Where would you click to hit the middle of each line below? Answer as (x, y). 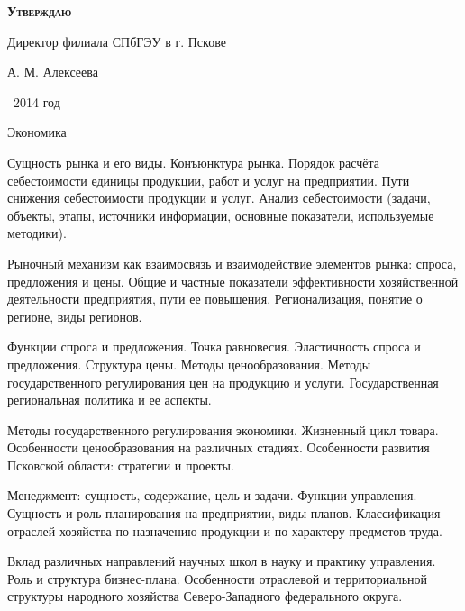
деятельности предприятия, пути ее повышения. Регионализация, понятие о (215, 299)
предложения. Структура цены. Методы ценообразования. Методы (189, 364)
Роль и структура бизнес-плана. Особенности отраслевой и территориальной (218, 578)
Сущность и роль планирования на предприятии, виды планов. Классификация (224, 513)
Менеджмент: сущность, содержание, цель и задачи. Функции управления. (212, 495)
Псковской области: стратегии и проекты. (121, 465)
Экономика (37, 132)
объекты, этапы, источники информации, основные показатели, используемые (221, 215)
